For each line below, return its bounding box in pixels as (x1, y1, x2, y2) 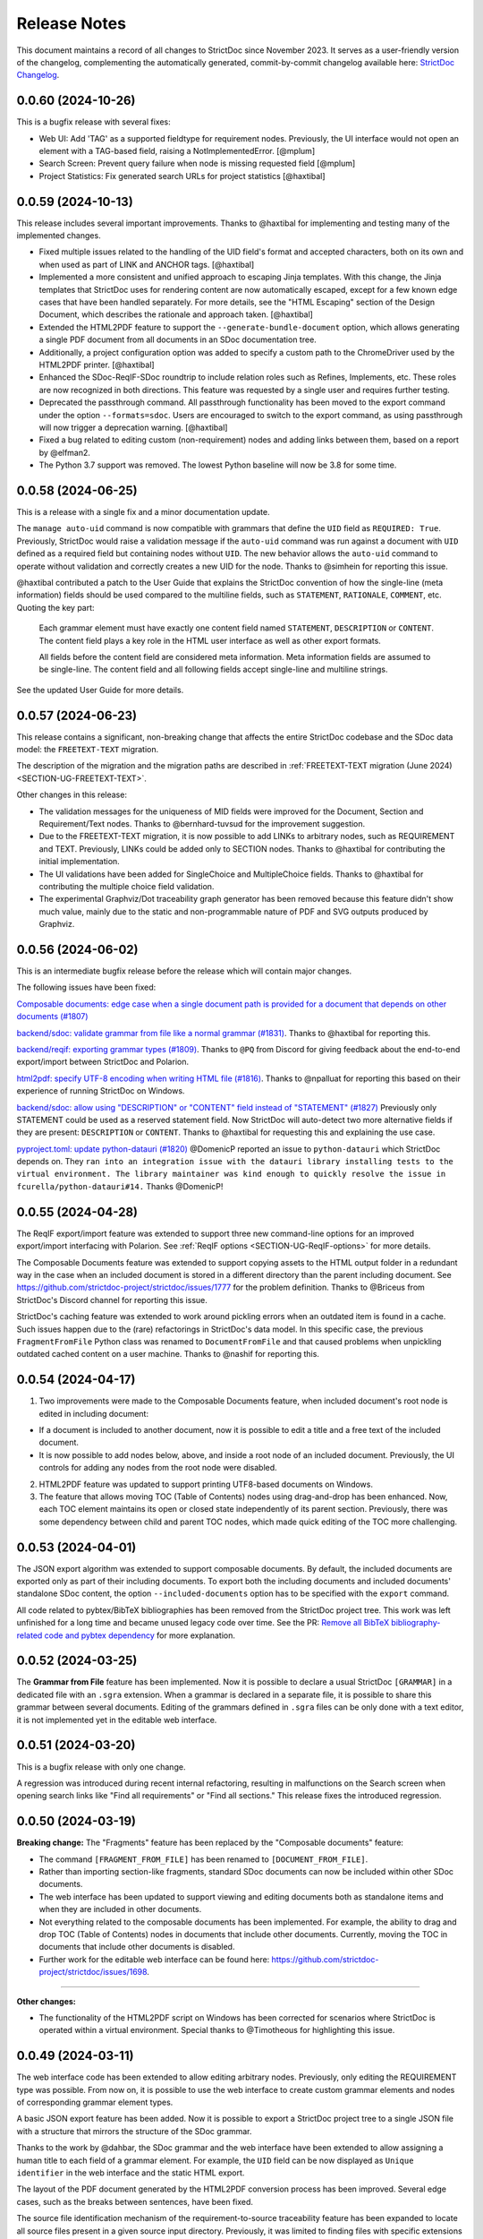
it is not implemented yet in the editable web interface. (16, 1714, 217, 1725)
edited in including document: (38, 1408, 149, 1419)
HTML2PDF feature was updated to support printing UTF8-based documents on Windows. (38, 1479, 373, 1489)
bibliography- (390, 1617, 441, 1628)
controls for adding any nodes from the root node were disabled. (38, 1463, 277, 1473)
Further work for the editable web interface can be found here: (38, 1953, 270, 1965)
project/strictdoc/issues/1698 (38, 1967, 148, 1977)
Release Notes (16, 13, 127, 33)
